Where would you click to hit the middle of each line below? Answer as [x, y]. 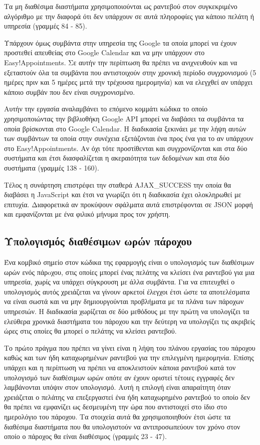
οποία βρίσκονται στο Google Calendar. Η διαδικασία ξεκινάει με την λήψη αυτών [125, 128]
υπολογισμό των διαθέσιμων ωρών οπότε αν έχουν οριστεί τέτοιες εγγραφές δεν [119, 377]
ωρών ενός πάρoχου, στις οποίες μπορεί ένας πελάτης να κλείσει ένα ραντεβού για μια [129, 272]
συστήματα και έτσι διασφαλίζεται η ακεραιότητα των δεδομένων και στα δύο [117, 158]
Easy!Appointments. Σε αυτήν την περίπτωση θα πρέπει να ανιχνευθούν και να [121, 62]
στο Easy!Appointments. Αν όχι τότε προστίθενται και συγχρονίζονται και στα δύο [126, 148]
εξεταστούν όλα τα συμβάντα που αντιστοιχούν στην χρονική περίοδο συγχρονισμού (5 [130, 72]
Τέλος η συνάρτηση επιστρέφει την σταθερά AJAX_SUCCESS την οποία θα [117, 184]
